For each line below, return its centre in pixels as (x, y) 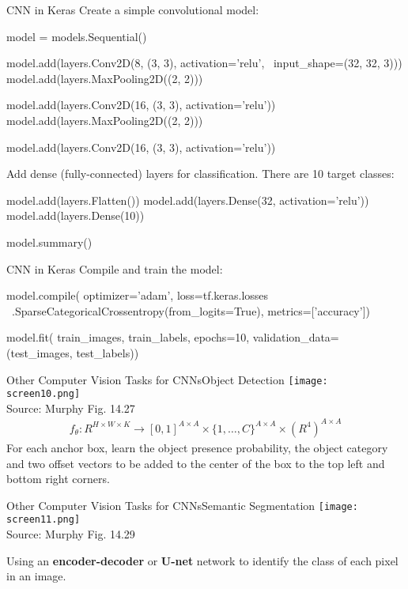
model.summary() (49, 242)
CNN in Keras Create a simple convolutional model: (133, 9)
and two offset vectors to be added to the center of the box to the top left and (196, 463)
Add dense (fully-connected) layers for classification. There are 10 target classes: (200, 174)
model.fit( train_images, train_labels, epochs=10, (128, 337)
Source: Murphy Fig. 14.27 (71, 408)
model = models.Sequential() (77, 36)
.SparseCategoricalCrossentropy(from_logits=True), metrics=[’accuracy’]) (191, 310)
